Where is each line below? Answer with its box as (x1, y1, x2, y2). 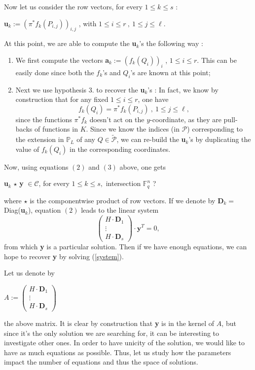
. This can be (197, 54, 237, 65)
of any (76, 134, 95, 144)
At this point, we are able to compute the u (4, 38, 137, 48)
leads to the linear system (81, 205, 159, 215)
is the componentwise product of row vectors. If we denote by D (30, 195, 224, 205)
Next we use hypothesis (15, 84, 87, 94)
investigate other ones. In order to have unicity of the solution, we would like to (4, 337, 245, 348)
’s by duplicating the (188, 134, 251, 144)
